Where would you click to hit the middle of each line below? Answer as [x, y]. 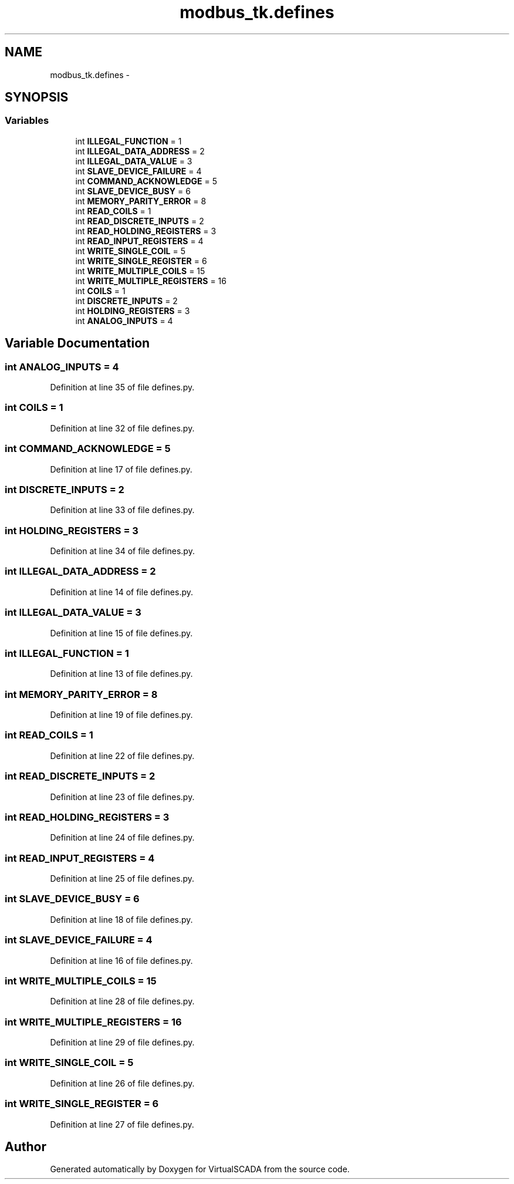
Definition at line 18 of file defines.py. [121, 919]
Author [26, 1146]
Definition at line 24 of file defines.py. [122, 838]
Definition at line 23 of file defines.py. [122, 797]
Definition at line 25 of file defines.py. [122, 879]
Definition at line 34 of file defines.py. [122, 551]
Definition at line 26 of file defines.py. [122, 1083]
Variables [27, 121]
